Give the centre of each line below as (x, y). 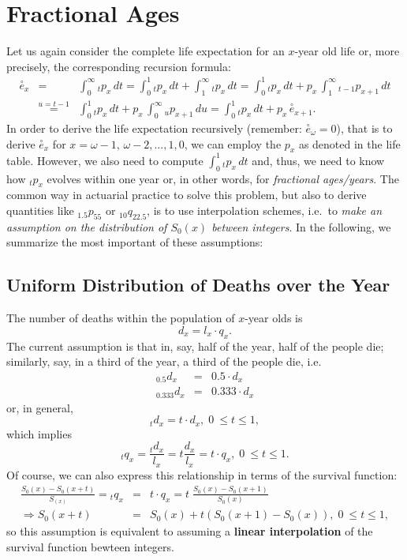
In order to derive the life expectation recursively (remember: (154, 128)
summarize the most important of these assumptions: (135, 242)
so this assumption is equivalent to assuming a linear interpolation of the (190, 531)
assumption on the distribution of (87, 226)
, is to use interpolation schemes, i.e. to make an (265, 210)
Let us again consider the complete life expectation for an (146, 51)
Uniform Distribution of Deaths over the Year (198, 285)
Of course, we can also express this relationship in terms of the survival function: (202, 474)
